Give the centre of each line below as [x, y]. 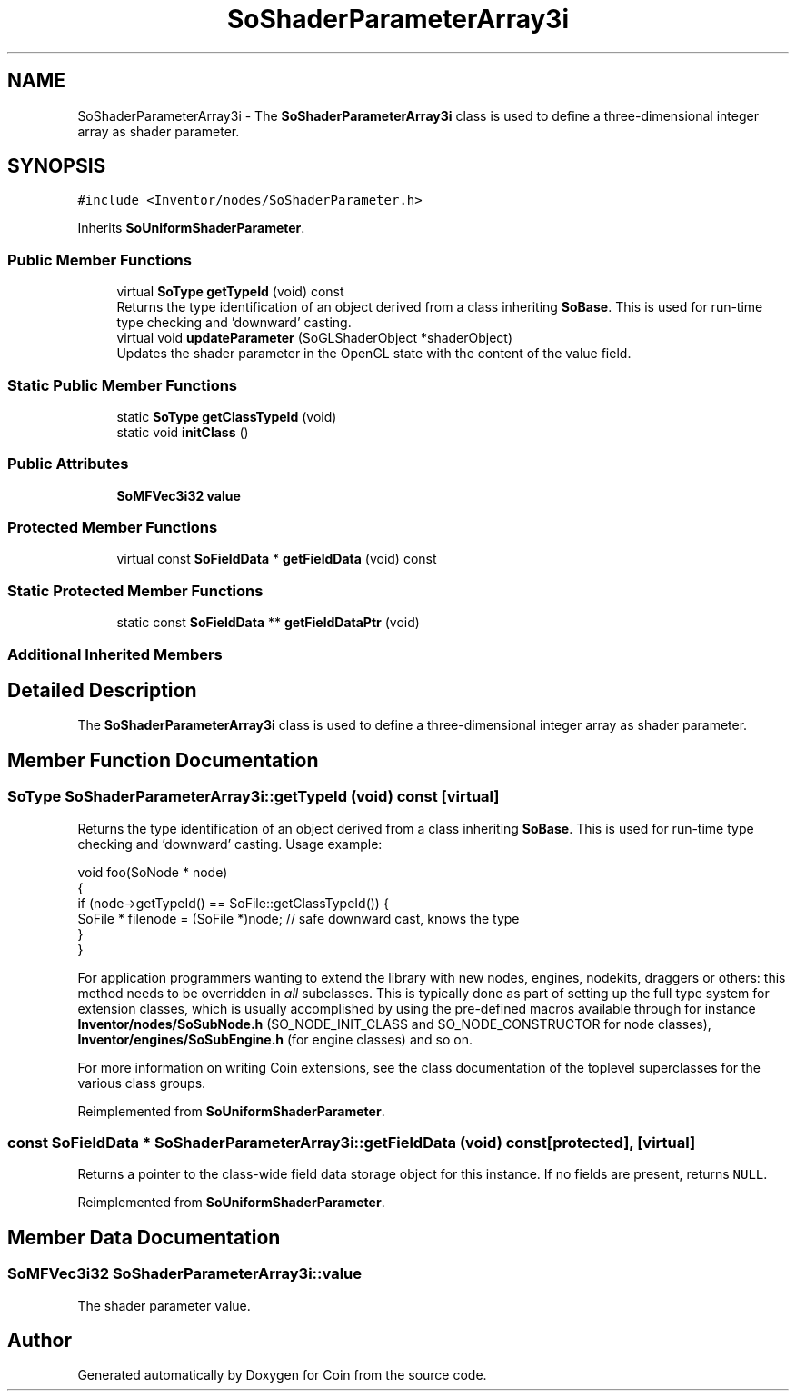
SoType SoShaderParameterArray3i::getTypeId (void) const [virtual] [254, 797]
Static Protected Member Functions [135, 590]
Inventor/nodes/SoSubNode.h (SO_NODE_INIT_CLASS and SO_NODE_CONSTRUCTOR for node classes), [394, 1024]
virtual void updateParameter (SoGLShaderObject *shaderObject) [315, 338]
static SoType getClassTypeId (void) [227, 416]
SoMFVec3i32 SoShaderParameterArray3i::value [185, 1274]
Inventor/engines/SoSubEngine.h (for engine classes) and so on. [275, 1039]
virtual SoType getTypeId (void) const [230, 292]
